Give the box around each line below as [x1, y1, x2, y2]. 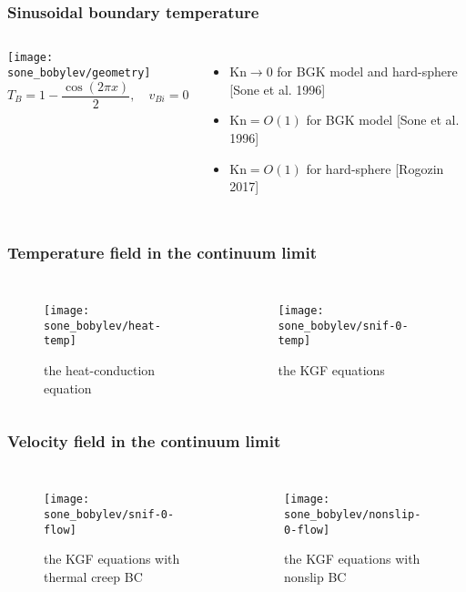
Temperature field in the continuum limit [7, 240, 317, 263]
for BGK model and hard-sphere [277, 62, 458, 81]
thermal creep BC [44, 566, 143, 586]
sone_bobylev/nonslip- [284, 508, 421, 522]
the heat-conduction [44, 360, 156, 379]
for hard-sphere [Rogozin [306, 158, 444, 178]
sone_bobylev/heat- [44, 319, 161, 332]
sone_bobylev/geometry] [7, 66, 151, 79]
